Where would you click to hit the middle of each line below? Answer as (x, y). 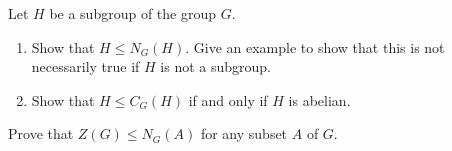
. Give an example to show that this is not (315, 46)
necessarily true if (85, 66)
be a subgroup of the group (133, 13)
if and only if (228, 99)
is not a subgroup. (215, 66)
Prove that (41, 133)
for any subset (244, 133)
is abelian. (319, 99)
